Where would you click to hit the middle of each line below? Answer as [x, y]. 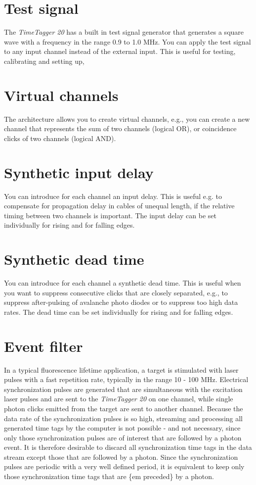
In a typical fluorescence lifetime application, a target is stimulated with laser [121, 369]
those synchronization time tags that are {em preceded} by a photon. [109, 476]
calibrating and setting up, [44, 61]
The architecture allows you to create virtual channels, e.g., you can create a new [127, 119]
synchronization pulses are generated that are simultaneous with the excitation [123, 389]
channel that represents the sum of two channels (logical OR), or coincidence [120, 128]
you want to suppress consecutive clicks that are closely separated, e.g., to [116, 292]
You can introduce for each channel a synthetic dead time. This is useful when [123, 283]
